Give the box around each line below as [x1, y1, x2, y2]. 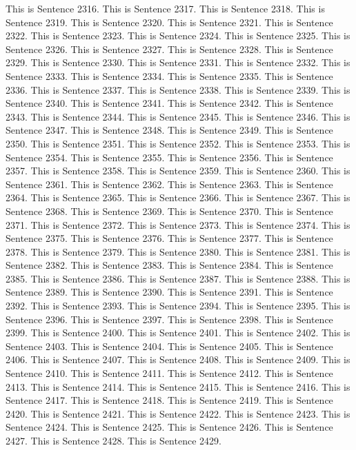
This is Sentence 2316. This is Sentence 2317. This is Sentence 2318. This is [6, 1, 325, 15]
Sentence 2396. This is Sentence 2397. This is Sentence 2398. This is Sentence [6, 311, 333, 326]
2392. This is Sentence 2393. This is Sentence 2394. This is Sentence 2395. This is [6, 298, 350, 313]
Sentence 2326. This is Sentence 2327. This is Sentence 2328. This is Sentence [6, 41, 333, 56]
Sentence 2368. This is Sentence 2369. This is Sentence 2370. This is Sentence [6, 203, 333, 218]
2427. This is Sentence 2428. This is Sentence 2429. [6, 433, 221, 447]
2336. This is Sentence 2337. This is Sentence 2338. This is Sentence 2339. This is [6, 82, 350, 96]
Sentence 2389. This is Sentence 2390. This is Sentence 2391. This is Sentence [6, 285, 333, 299]
